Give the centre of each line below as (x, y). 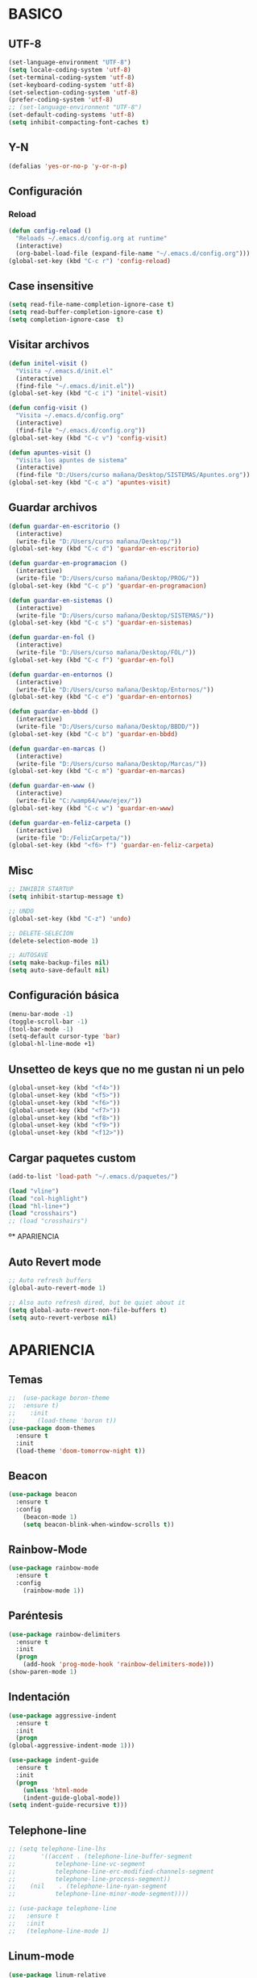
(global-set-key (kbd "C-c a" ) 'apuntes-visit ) (90, 483)
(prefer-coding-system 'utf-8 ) (61, 100)
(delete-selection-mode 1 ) (54, 941)
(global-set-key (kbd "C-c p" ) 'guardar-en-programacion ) (108, 586)
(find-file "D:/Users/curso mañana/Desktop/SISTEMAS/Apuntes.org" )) (133, 475)
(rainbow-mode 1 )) (54, 1591)
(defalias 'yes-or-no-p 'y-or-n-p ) (68, 166)
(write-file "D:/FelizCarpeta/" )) (73, 838)
